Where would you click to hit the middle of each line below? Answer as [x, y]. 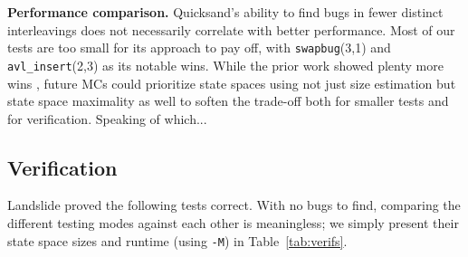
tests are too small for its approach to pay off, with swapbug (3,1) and [199, 48]
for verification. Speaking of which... [107, 118]
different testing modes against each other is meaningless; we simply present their [233, 223]
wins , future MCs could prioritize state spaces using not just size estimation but [232, 83]
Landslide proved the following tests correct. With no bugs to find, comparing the [234, 205]
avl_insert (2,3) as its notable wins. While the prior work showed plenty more [225, 65]
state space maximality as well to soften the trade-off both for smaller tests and [228, 101]
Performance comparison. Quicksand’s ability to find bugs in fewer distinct [225, 12]
